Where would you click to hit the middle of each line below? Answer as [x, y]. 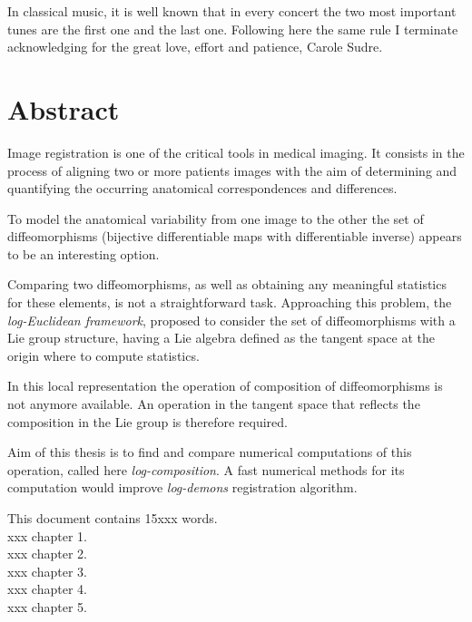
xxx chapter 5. [47, 606]
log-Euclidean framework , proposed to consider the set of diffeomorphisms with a [231, 320]
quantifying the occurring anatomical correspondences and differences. [202, 188]
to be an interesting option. [84, 253]
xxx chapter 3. [47, 571]
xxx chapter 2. [47, 554]
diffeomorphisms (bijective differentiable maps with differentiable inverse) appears [235, 236]
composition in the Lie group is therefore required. [147, 421]
